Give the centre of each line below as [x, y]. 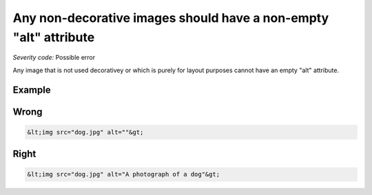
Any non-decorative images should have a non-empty [171, 18]
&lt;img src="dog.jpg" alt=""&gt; [85, 132]
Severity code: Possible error [54, 58]
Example [32, 90]
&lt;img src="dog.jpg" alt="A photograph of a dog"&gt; [124, 174]
